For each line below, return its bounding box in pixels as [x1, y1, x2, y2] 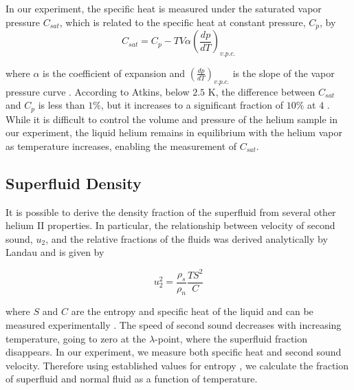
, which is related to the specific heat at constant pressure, [59, 14, 306, 29]
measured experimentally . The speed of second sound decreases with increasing [5, 318, 342, 332]
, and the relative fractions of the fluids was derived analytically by [45, 231, 328, 246]
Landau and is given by [5, 245, 104, 259]
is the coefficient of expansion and [43, 65, 186, 80]
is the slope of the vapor [232, 65, 335, 80]
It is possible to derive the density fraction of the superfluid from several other [5, 204, 336, 219]
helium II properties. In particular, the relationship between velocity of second [5, 218, 335, 232]
